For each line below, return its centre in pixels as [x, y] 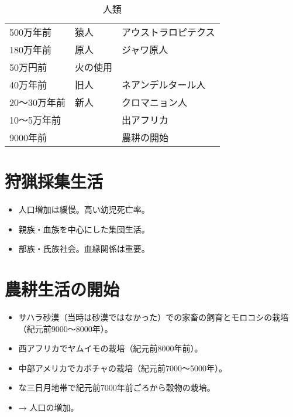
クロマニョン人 [155, 102]
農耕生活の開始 [62, 289]
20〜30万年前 [38, 102]
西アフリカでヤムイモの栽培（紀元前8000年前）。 [111, 348]
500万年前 [31, 32]
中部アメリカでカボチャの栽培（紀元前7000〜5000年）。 [123, 368]
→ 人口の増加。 [49, 407]
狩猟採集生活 [54, 181]
